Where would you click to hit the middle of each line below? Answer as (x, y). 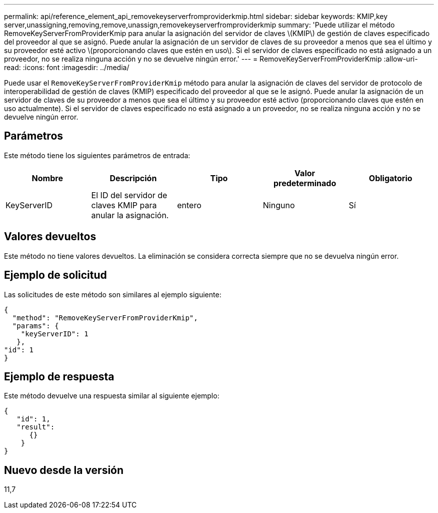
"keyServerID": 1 (54, 334)
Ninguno (279, 205)
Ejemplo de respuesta (59, 376)
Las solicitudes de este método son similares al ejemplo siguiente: (113, 294)
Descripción (133, 178)
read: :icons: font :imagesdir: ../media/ (67, 67)
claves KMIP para (124, 205)
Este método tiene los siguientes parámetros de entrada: (97, 155)
